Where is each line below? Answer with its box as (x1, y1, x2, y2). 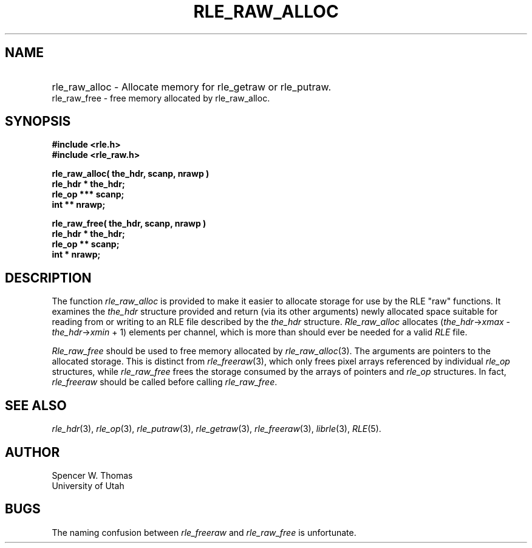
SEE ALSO (5, 397, 67, 413)
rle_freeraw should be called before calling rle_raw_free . (52, 377, 278, 388)
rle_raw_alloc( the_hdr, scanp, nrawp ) (52, 168, 210, 179)
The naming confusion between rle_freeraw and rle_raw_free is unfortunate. (52, 527, 356, 538)
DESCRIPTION (5, 270, 92, 286)
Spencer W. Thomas (52, 470, 133, 481)
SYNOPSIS (5, 114, 71, 129)
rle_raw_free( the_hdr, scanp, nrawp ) (52, 218, 206, 229)
